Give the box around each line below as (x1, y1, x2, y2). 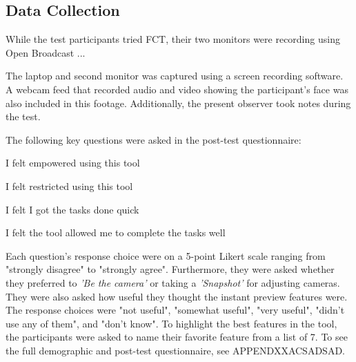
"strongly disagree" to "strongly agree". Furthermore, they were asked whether (6, 262, 335, 276)
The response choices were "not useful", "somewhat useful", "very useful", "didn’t (6, 303, 345, 317)
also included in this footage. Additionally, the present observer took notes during (6, 95, 351, 110)
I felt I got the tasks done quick (6, 202, 139, 216)
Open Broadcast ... (6, 45, 86, 59)
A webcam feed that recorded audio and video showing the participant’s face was (6, 82, 348, 96)
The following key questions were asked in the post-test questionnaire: (6, 132, 301, 146)
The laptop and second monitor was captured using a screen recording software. (6, 68, 344, 83)
